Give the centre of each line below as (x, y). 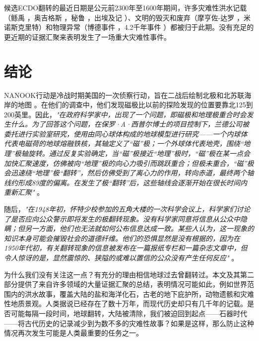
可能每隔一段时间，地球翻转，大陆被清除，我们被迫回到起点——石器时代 (129, 313)
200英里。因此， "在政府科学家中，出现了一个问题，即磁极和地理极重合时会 (125, 114)
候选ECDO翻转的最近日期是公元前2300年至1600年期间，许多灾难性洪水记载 (126, 7)
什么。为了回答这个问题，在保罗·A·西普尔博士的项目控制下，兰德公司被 (130, 124)
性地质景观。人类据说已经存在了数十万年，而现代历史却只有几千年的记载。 (126, 303)
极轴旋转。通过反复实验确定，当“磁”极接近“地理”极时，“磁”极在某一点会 (132, 153)
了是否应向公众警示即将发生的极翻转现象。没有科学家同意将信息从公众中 (122, 218)
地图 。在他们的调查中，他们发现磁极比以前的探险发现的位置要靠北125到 (135, 105)
